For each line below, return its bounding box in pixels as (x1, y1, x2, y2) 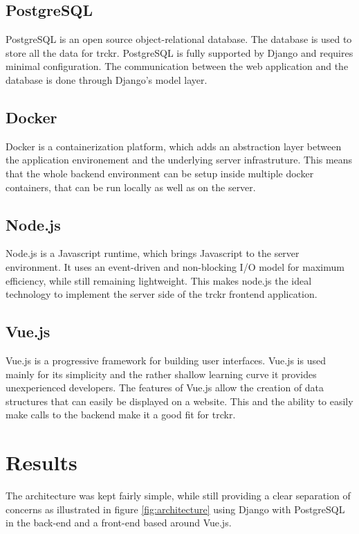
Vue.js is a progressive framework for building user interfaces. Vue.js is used (6, 353, 326, 367)
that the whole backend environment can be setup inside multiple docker (6, 166, 314, 180)
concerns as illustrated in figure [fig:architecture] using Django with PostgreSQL (6, 501, 345, 516)
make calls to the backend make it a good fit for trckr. (6, 407, 236, 422)
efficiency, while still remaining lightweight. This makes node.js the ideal (6, 273, 312, 287)
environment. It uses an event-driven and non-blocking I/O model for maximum (6, 259, 344, 274)
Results (6, 448, 77, 477)
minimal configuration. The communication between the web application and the (6, 59, 349, 73)
